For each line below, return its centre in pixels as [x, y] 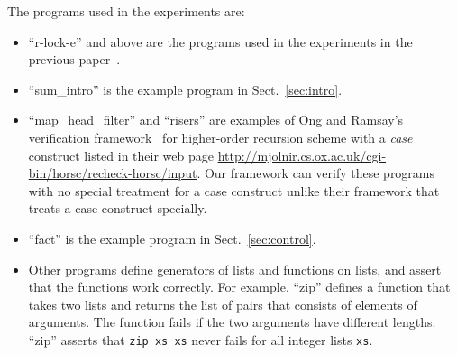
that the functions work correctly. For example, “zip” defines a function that [239, 287]
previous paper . [74, 59]
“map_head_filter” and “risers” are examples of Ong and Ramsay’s [216, 120]
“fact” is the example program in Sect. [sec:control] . [172, 238]
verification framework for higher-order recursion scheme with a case [220, 137]
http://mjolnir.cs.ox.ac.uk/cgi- [302, 155]
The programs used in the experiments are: [126, 11]
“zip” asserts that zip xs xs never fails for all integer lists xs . [201, 339]
